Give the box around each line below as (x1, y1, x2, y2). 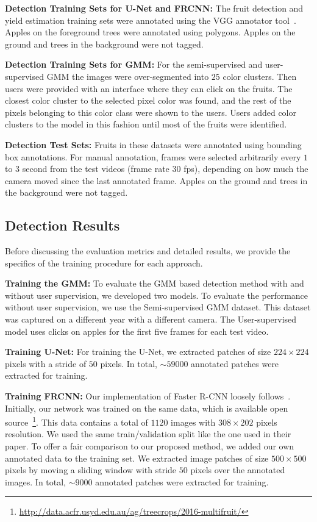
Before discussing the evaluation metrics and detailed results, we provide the (5, 245, 291, 257)
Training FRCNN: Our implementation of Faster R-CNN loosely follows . (5, 390, 291, 402)
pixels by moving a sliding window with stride (5, 463, 177, 476)
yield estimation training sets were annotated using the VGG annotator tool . (5, 13, 296, 26)
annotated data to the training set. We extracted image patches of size (5, 451, 269, 464)
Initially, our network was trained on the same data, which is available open (5, 401, 288, 414)
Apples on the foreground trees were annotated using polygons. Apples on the (5, 26, 296, 38)
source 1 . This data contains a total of (5, 414, 148, 428)
